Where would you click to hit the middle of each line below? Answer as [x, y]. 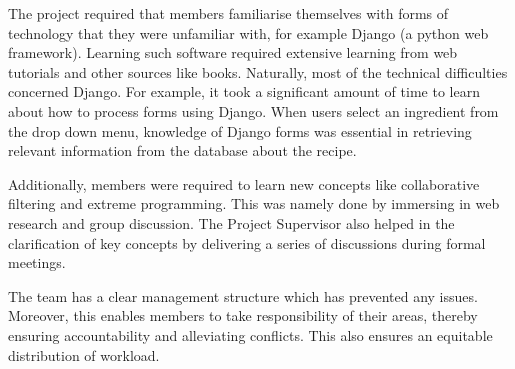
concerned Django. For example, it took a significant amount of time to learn [244, 91]
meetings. [37, 262]
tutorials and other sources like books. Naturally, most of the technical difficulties [258, 71]
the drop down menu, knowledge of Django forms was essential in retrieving [240, 130]
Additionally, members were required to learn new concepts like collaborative [244, 183]
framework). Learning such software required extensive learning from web [233, 52]
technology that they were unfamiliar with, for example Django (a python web [248, 32]
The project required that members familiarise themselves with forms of [228, 13]
